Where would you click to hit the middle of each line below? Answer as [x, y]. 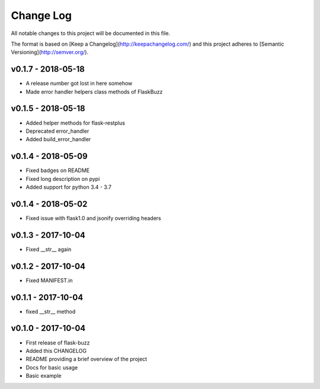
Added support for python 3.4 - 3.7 [69, 187]
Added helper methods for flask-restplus [76, 123]
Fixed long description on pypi [63, 178]
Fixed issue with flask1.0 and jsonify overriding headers [93, 218]
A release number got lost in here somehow [79, 84]
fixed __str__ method [51, 311]
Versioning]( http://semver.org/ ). [50, 52]
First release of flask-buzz [58, 342]
